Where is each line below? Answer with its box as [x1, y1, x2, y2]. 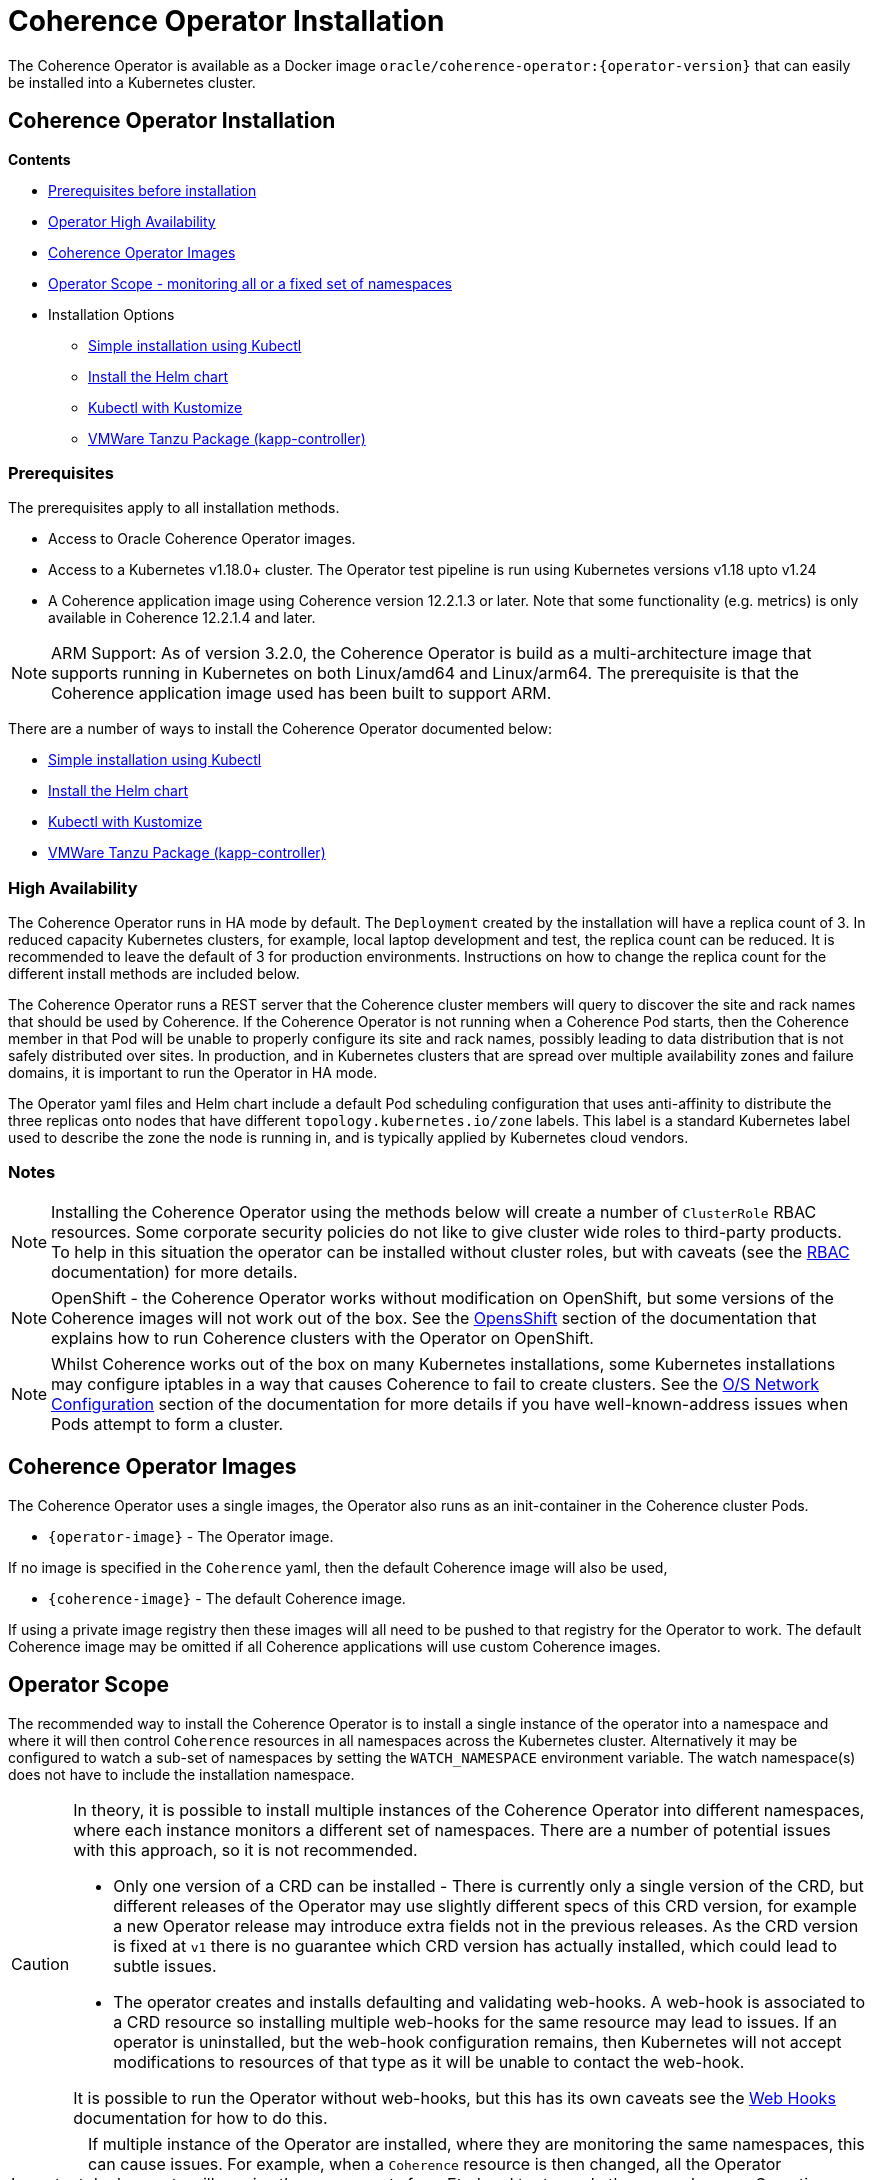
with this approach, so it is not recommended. [73, 1839, 418, 1860]
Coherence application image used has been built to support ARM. [51, 683, 552, 704]
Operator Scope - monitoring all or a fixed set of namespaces [48, 274, 452, 292]
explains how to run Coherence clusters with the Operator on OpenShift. [51, 1327, 594, 1348]
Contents [8, 150, 71, 168]
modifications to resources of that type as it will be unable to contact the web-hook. [113, 2051, 745, 2072]
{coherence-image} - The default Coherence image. [48, 1589, 406, 1607]
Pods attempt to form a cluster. [51, 1413, 284, 1434]
